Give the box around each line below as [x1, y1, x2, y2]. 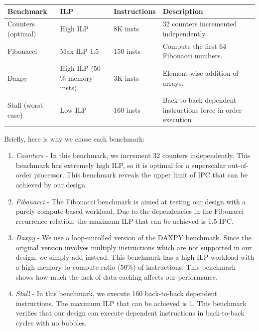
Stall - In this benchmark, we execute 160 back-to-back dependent [15, 288, 218, 299]
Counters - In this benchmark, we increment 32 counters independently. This [15, 150, 251, 161]
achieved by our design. [15, 179, 87, 189]
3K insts [114, 72, 139, 83]
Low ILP [60, 104, 87, 115]
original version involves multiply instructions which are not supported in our [15, 242, 252, 252]
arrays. [162, 77, 184, 88]
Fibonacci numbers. [162, 50, 223, 61]
